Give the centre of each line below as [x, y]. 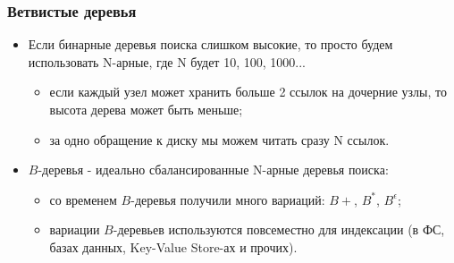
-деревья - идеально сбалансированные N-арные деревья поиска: [213, 170]
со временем [83, 199]
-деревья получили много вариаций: [228, 199]
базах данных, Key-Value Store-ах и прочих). [173, 246]
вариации [75, 229]
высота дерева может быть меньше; [146, 109]
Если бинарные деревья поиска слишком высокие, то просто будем [210, 44]
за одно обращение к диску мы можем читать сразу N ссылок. [219, 139]
